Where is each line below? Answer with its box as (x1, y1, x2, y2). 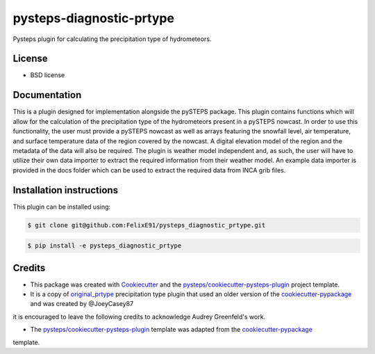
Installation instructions (12, 184, 118, 196)
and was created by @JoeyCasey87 (30, 300, 134, 308)
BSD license (30, 71, 65, 79)
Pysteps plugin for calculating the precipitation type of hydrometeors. (12, 35, 212, 43)
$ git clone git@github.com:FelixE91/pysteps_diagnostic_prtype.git (27, 221, 266, 229)
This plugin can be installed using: (12, 202, 111, 211)
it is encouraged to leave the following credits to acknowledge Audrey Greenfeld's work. (12, 312, 266, 321)
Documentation (12, 89, 82, 101)
